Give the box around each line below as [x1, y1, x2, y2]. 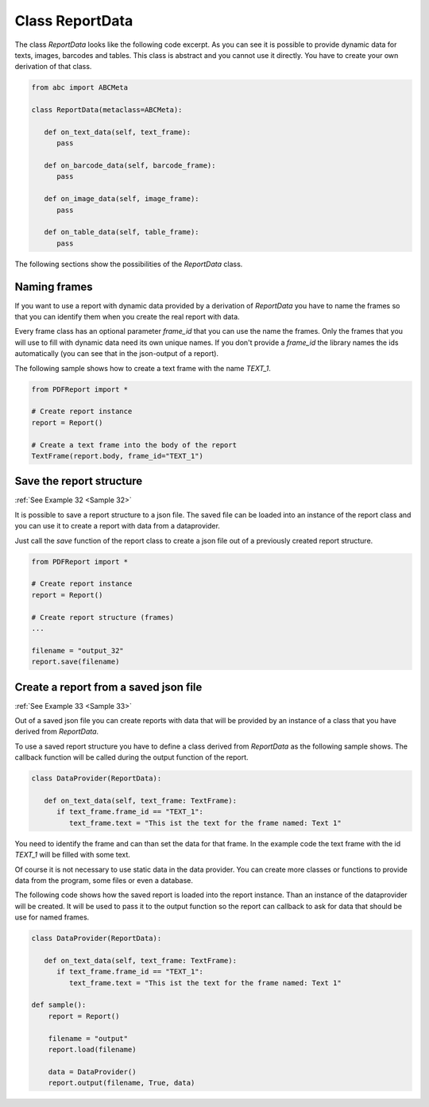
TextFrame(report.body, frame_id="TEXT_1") [31, 451, 204, 460]
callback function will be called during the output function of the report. [14, 753, 249, 762]
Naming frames [14, 280, 93, 293]
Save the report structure [14, 474, 143, 488]
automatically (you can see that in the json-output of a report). [14, 349, 218, 358]
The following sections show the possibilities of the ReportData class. [14, 259, 243, 269]
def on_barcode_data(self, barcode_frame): [44, 161, 216, 170]
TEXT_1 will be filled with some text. [14, 850, 131, 860]
